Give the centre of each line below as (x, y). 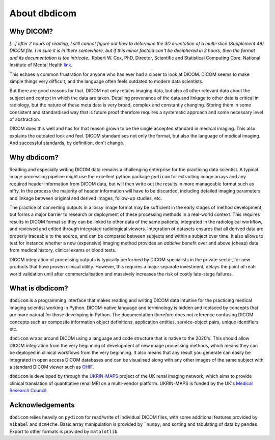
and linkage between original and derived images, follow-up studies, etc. (86, 198)
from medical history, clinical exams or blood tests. (63, 250)
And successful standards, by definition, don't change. (67, 143)
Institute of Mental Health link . (41, 65)
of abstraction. (25, 119)
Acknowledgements (42, 405)
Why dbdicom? (34, 157)
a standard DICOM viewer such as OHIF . (52, 367)
